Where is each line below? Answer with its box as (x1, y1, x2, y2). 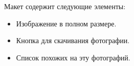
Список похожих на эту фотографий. (16, 52, 130, 62)
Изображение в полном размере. (16, 18, 117, 28)
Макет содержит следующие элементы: (4, 1, 126, 11)
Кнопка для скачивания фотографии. (16, 35, 130, 46)
